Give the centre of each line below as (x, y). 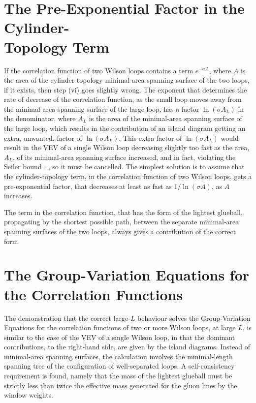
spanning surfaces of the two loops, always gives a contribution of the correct (120, 231)
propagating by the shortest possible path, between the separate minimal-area (122, 222)
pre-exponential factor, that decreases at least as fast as (88, 186)
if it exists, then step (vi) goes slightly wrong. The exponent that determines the (126, 89)
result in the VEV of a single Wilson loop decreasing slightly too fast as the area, (127, 147)
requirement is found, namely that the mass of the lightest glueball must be (118, 376)
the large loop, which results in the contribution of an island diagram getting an (125, 128)
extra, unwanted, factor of (43, 138)
